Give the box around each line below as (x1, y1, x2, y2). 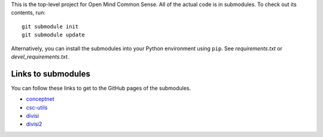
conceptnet (26, 96, 54, 103)
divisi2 (26, 120, 42, 128)
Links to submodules (11, 69, 91, 79)
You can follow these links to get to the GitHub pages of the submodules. (11, 84, 191, 92)
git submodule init (22, 23, 79, 30)
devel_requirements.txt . (11, 53, 69, 60)
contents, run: (11, 9, 46, 16)
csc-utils (26, 103, 48, 111)
